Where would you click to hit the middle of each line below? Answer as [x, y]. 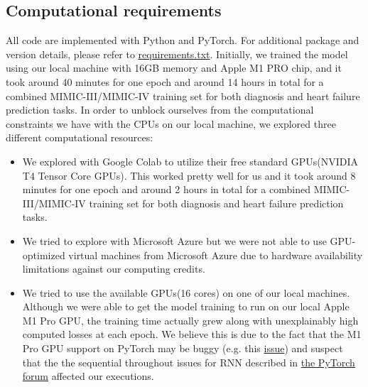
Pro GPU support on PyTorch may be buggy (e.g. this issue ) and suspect [183, 348]
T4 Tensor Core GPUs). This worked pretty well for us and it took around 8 [189, 175]
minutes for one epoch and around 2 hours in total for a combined [166, 189]
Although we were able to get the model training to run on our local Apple [186, 306]
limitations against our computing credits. [114, 269]
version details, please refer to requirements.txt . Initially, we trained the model [177, 54]
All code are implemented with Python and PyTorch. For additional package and [183, 40]
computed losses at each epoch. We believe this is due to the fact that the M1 [192, 334]
